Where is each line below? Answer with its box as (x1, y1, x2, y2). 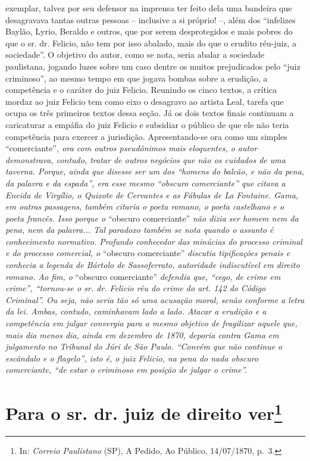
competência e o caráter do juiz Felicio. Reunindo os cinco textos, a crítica (5, 83, 277, 96)
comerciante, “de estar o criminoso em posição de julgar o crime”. (5, 363, 248, 376)
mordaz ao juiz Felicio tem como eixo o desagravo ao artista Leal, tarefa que (5, 95, 284, 107)
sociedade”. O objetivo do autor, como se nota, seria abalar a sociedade (5, 48, 265, 61)
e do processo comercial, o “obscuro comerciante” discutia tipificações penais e (5, 247, 290, 259)
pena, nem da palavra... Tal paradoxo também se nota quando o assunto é (5, 223, 274, 236)
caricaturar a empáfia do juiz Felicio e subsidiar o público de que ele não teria (5, 118, 289, 130)
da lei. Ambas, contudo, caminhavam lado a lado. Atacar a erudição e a (5, 305, 267, 317)
